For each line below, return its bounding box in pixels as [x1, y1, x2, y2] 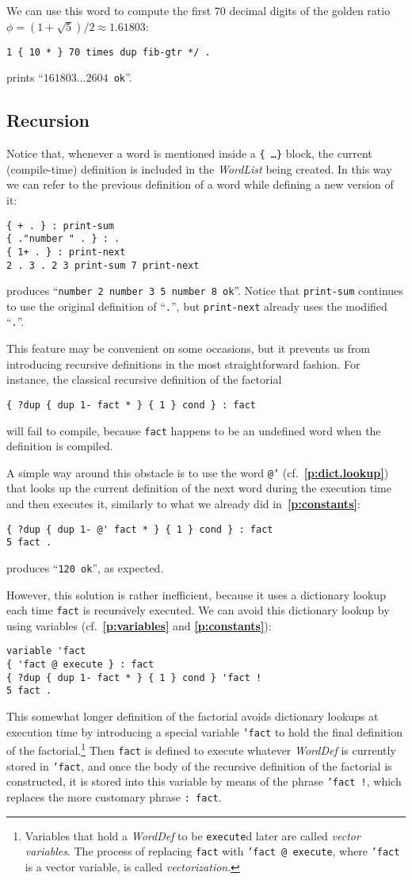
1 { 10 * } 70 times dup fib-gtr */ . [6, 46, 211, 58]
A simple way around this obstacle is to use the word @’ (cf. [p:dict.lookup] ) [6, 464, 389, 480]
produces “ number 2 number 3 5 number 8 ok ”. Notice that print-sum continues [6, 282, 403, 299]
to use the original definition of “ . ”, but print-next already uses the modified [6, 297, 387, 314]
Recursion [6, 108, 90, 132]
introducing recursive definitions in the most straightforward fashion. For [6, 355, 360, 372]
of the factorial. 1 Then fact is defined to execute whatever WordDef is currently [6, 740, 396, 759]
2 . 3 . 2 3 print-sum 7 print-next [6, 259, 200, 271]
